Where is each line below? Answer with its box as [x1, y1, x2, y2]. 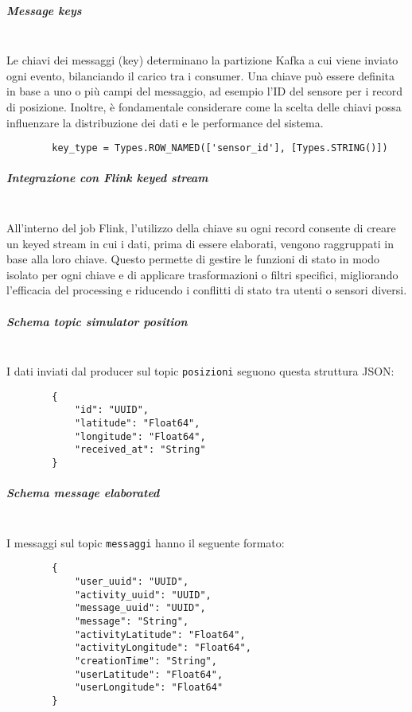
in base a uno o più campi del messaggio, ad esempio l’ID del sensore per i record [6, 83, 403, 99]
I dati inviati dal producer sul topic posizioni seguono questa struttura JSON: [6, 363, 395, 379]
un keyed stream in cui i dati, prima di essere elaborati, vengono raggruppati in [6, 235, 394, 251]
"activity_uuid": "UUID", [74, 589, 212, 601]
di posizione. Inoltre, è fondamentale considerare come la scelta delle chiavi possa [6, 98, 402, 115]
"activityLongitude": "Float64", [74, 642, 251, 654]
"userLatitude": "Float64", [74, 668, 223, 680]
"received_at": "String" [74, 444, 206, 456]
